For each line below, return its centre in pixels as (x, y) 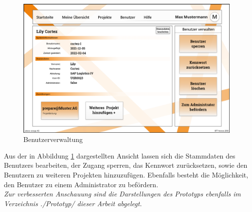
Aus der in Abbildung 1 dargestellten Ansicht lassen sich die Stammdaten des (120, 155)
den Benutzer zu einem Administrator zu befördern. (81, 184)
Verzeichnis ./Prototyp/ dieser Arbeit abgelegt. (73, 203)
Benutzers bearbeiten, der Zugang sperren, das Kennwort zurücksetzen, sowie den (126, 165)
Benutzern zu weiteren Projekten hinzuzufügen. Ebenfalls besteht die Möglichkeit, (126, 174)
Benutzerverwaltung (53, 139)
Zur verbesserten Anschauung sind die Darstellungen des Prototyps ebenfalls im (122, 194)
